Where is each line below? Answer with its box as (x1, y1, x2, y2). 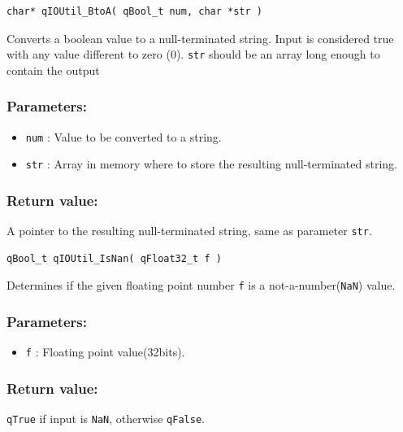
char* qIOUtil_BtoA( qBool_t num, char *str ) (6, 6, 262, 17)
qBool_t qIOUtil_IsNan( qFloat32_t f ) (6, 252, 222, 264)
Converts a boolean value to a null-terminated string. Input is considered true (6, 29, 394, 46)
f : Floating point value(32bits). (25, 343, 185, 360)
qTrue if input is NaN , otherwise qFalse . (6, 410, 205, 427)
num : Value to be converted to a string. (25, 128, 222, 145)
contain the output (6, 61, 100, 78)
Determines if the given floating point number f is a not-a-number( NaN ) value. (6, 277, 396, 294)
